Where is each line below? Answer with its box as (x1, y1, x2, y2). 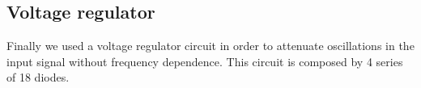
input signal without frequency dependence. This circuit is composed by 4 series (6, 52, 403, 69)
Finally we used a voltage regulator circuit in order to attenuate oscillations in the (6, 37, 415, 54)
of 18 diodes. (6, 69, 70, 86)
